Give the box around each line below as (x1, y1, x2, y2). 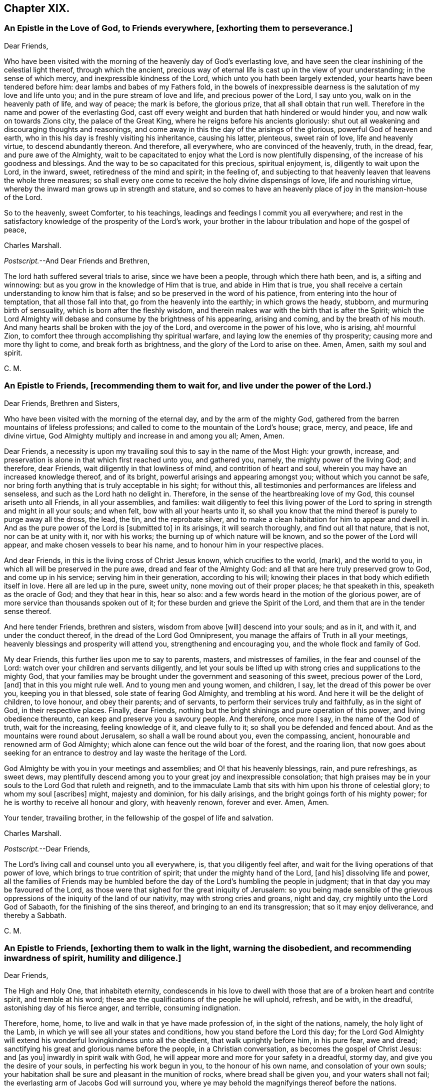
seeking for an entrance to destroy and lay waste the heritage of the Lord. (4, 748, 247, 757)
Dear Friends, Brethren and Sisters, (4, 398, 119, 407)
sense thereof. (4, 606, 51, 615)
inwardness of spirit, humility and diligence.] (4, 952, 181, 963)
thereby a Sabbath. (4, 910, 67, 919)
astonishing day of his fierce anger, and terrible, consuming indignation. (4, 1003, 240, 1012)
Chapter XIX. (4, 2, 70, 14)
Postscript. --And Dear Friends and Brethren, (4, 256, 150, 265)
